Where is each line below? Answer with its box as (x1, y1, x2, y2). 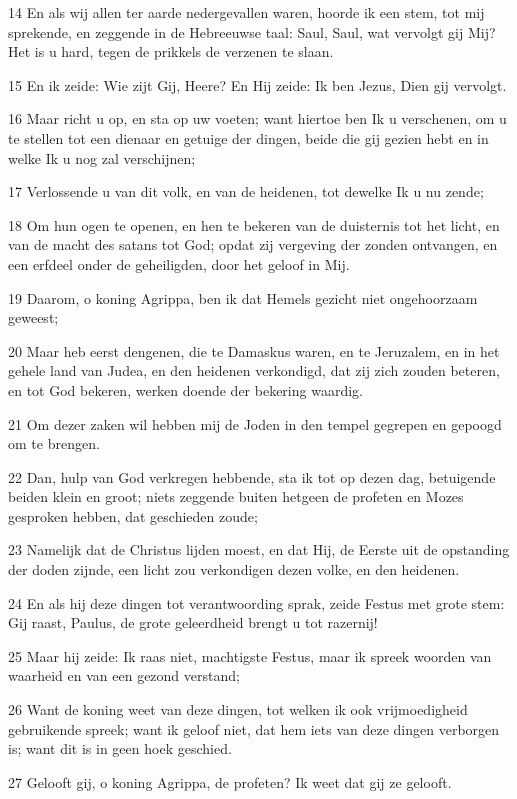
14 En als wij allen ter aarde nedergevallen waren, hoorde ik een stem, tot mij (8, 2, 485, 22)
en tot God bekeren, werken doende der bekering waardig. (8, 379, 363, 400)
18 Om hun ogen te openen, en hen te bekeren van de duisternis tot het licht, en (8, 214, 500, 235)
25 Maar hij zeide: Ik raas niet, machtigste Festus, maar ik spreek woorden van (8, 645, 492, 666)
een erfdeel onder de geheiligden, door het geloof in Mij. (8, 253, 350, 274)
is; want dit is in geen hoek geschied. (8, 738, 232, 759)
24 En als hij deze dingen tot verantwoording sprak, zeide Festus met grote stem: (8, 592, 505, 613)
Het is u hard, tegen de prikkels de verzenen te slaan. (8, 41, 334, 62)
